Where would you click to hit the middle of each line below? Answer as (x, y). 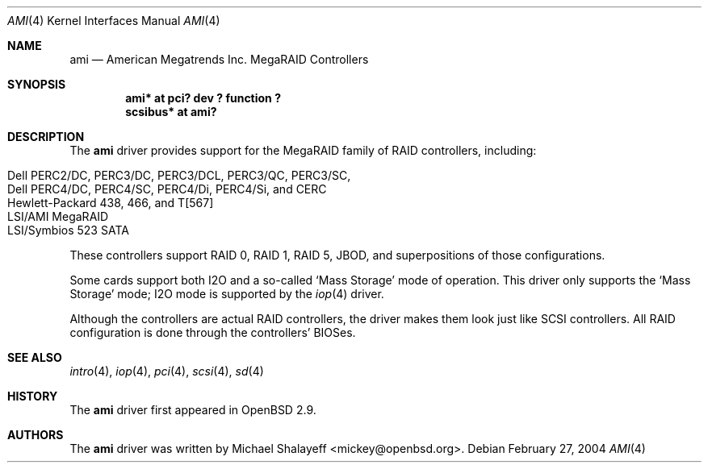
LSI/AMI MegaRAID (58, 216)
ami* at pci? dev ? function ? (203, 98)
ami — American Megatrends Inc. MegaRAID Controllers (219, 59)
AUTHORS (36, 435)
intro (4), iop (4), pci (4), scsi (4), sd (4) (167, 371)
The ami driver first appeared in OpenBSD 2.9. (193, 410)
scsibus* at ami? (171, 112)
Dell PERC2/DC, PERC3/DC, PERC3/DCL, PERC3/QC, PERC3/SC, (179, 175)
